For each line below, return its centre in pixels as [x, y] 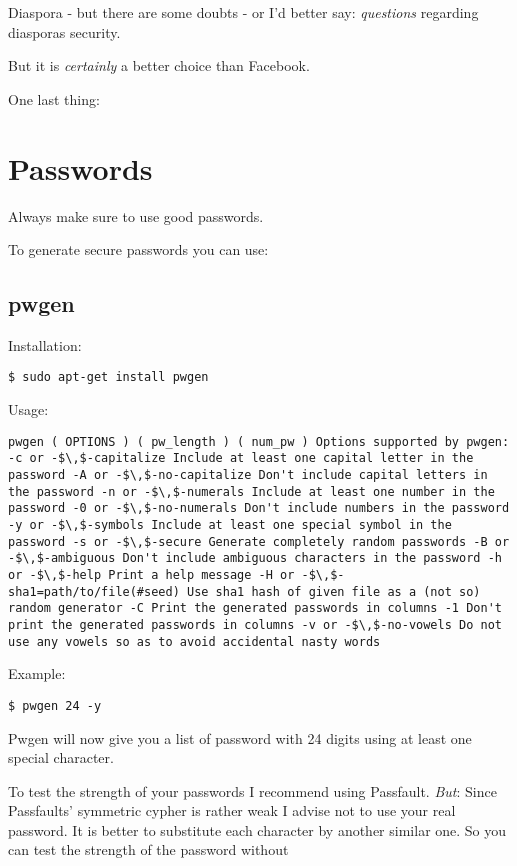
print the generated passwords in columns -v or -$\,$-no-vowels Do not [255, 624]
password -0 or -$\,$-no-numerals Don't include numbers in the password [259, 508]
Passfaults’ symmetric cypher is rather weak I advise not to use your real [232, 810]
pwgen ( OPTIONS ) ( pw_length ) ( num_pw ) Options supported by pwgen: [259, 441]
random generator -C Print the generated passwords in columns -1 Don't [255, 608]
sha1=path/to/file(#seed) [94, 591]
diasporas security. [64, 31]
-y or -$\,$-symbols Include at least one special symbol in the [230, 525]
